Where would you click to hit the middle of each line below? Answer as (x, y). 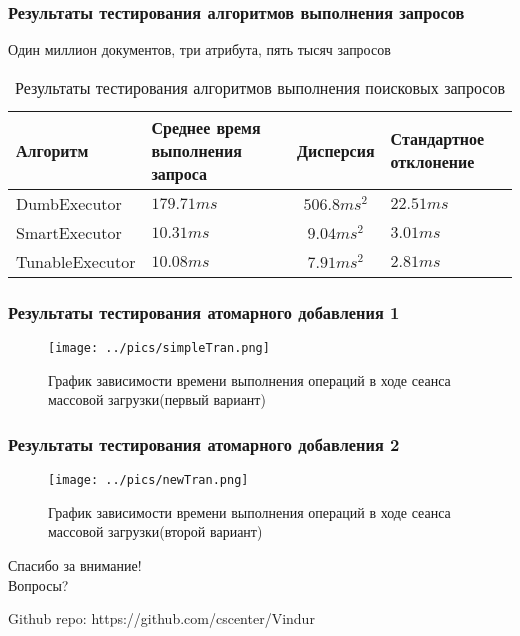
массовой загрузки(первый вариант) (157, 399)
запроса (179, 173)
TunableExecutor (76, 261)
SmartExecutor (69, 232)
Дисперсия (336, 150)
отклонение (432, 162)
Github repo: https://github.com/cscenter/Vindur (161, 618)
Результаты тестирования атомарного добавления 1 (204, 311)
